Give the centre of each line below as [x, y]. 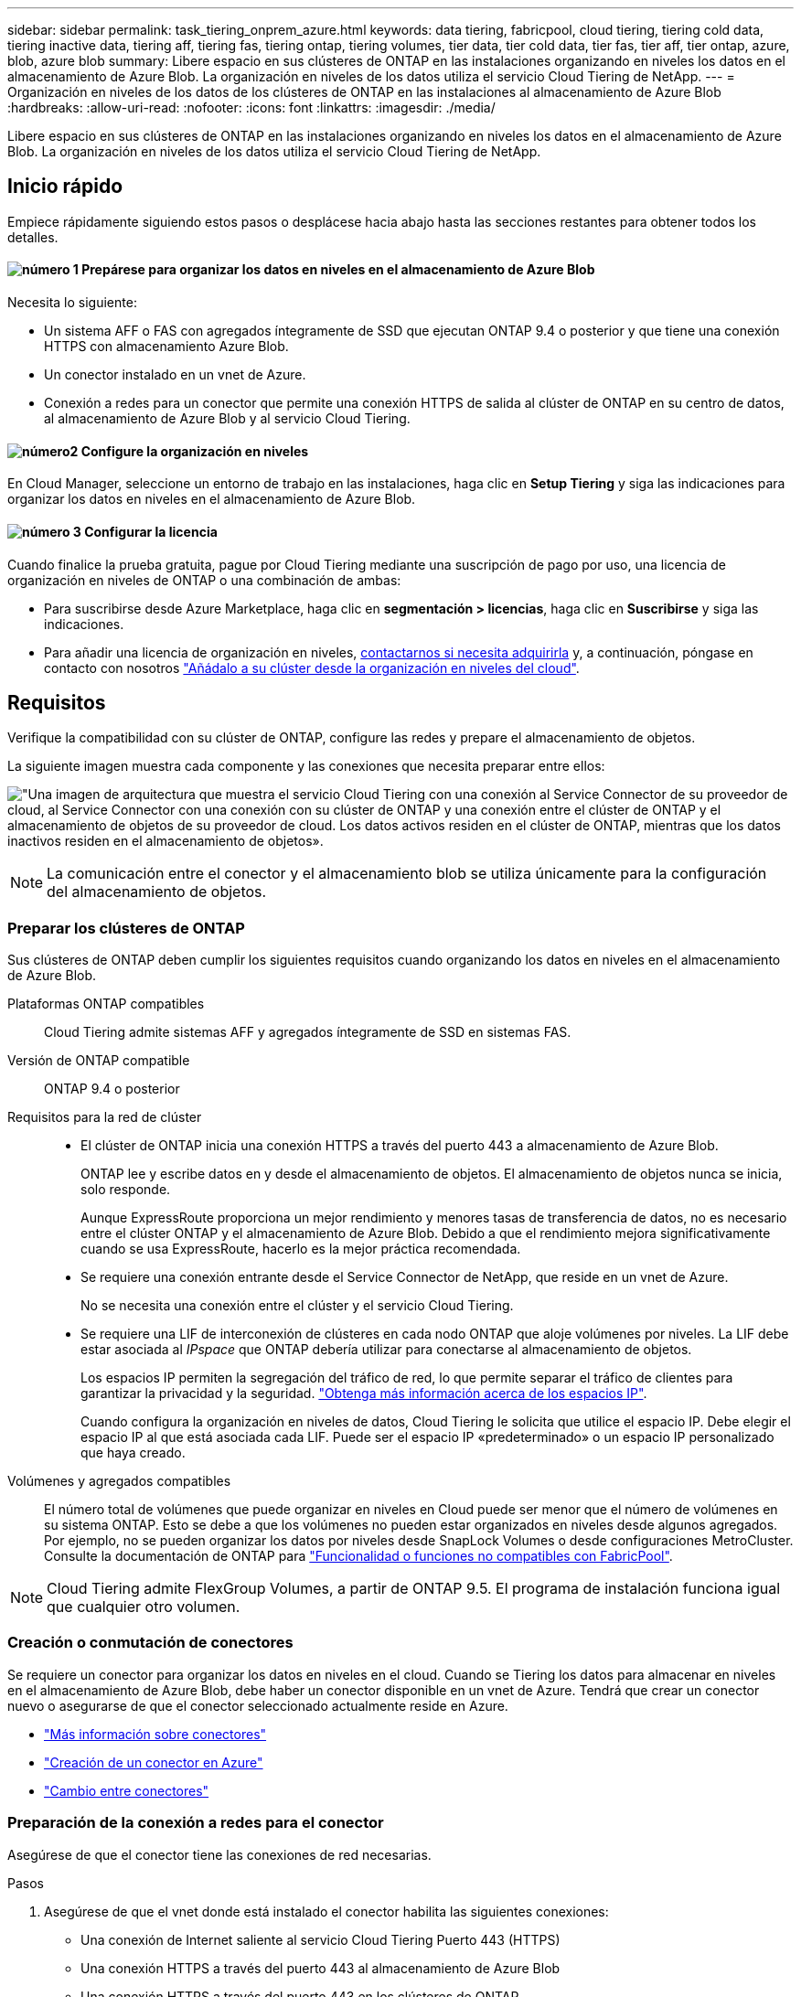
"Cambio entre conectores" [127, 1790]
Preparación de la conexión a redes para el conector [196, 1823]
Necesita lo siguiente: [72, 303]
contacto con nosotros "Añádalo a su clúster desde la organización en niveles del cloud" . [312, 667]
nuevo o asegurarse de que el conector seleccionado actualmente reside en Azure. [258, 1705]
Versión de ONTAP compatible [99, 1061]
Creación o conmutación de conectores [150, 1643]
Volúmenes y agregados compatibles [119, 1481]
